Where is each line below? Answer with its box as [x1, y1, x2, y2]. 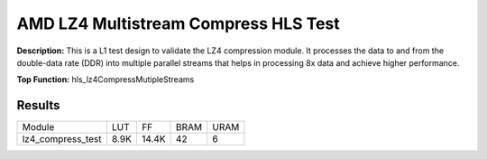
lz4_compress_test [22, 133, 102, 145]
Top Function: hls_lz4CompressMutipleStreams [16, 74, 195, 85]
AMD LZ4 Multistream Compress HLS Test [16, 14, 340, 33]
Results [16, 98, 60, 113]
